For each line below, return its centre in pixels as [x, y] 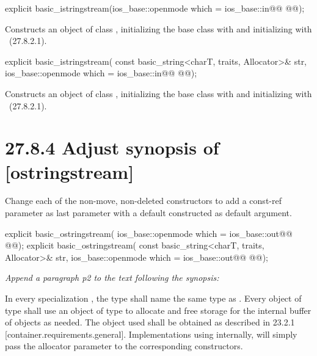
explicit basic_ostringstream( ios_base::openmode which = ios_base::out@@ [149, 233]
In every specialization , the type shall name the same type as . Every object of [153, 298]
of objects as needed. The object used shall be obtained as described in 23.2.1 [150, 322]
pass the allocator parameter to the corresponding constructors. [124, 346]
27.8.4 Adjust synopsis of [112, 147]
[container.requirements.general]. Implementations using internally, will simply [151, 334]
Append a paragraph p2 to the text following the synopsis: [112, 278]
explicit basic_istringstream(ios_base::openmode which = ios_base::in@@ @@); [155, 8]
